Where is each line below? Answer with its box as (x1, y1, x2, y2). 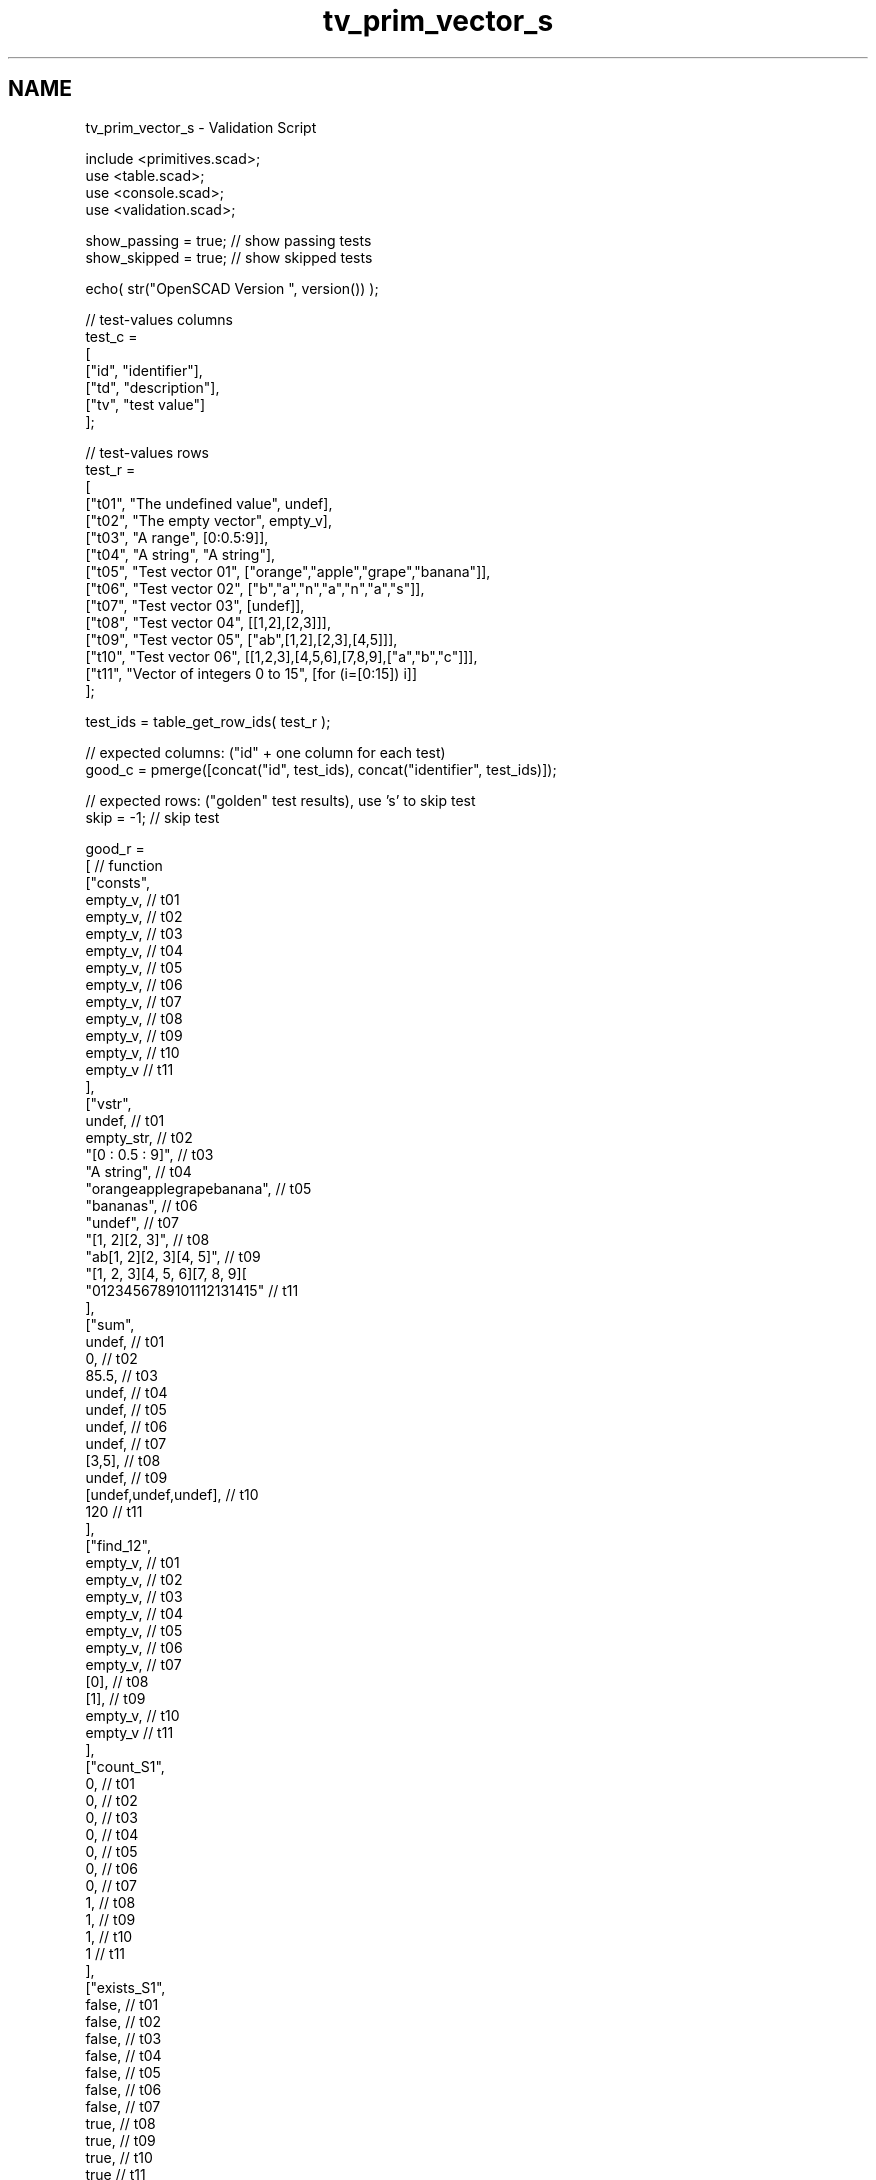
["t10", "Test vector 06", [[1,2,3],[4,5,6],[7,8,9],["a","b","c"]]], (85, 647, 478, 665)
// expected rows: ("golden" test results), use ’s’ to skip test (85, 791, 476, 809)
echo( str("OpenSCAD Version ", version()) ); (85, 279, 379, 297)
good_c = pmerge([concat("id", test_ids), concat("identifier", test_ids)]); (85, 760, 557, 778)
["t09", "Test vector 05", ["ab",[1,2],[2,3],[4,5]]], (85, 630, 398, 648)
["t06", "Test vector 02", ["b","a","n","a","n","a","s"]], (85, 579, 425, 597)
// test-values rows (85, 443, 210, 461)
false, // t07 (85, 2097, 161, 2115)
